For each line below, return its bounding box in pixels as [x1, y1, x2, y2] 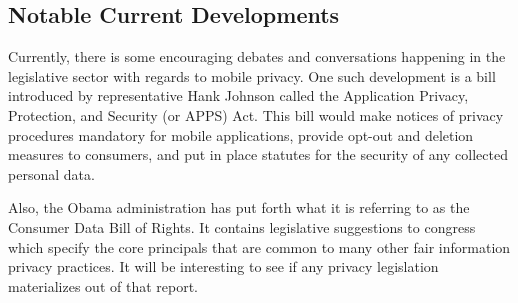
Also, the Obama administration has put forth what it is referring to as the [8, 197, 470, 218]
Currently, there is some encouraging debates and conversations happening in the [8, 46, 506, 67]
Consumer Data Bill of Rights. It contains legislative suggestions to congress [8, 216, 476, 237]
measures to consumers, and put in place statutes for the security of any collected [8, 144, 508, 165]
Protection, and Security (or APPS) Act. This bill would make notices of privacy [8, 104, 504, 125]
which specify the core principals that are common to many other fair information [8, 236, 511, 257]
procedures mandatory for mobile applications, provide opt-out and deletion [8, 124, 474, 145]
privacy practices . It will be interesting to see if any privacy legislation [8, 256, 439, 277]
